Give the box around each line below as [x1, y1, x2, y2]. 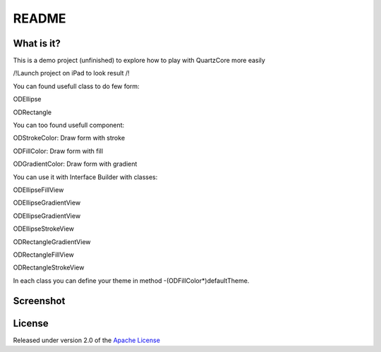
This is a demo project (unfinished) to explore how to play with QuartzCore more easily [13, 56, 266, 65]
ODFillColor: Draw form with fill [13, 147, 104, 155]
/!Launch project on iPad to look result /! [13, 69, 130, 78]
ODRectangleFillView [13, 250, 74, 259]
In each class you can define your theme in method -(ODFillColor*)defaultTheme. [13, 276, 250, 285]
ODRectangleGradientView [13, 237, 91, 246]
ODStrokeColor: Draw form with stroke [13, 134, 126, 142]
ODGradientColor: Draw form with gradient [13, 159, 138, 169]
